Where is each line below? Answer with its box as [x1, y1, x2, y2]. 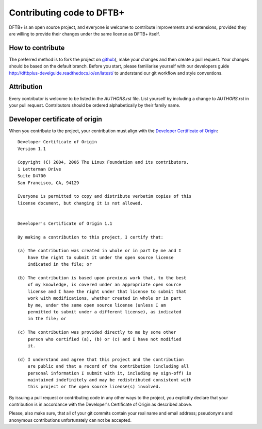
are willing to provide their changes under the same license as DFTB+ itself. [9, 31, 160, 36]
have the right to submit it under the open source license [27, 255, 174, 260]
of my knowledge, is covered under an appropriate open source [27, 282, 181, 288]
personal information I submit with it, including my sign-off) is [27, 370, 192, 376]
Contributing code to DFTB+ [9, 7, 125, 18]
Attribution [9, 83, 43, 91]
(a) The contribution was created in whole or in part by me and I [17, 248, 181, 254]
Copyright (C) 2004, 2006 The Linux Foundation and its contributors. [17, 159, 189, 165]
